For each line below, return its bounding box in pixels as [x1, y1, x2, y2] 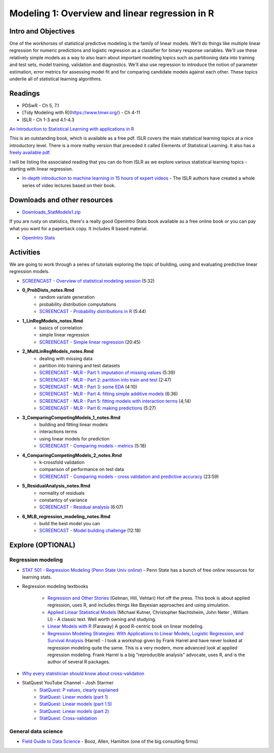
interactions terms [39, 429, 78, 435]
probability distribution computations [39, 301, 117, 307]
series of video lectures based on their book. [22, 182, 116, 188]
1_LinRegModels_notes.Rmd [22, 318, 83, 324]
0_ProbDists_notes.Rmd [22, 287, 75, 293]
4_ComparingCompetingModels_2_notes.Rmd [22, 452, 122, 458]
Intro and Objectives [9, 27, 75, 36]
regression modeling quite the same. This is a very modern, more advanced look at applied [47, 644, 238, 651]
